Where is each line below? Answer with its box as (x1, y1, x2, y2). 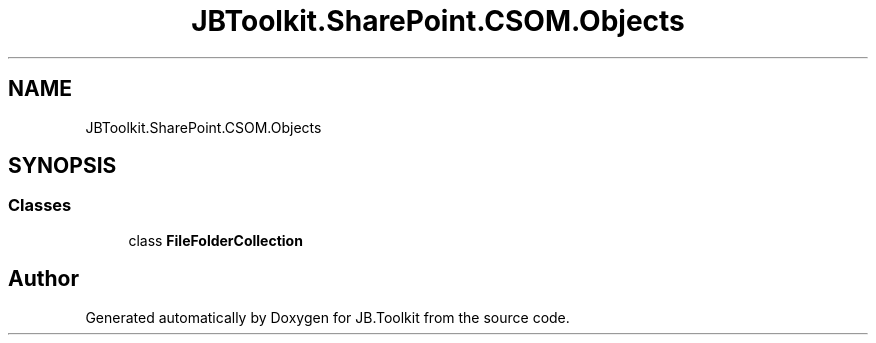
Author (8, 266, 79, 292)
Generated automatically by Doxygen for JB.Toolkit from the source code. (85, 308, 570, 326)
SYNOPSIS (8, 153, 117, 179)
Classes (8, 195, 72, 216)
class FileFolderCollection (128, 231, 303, 249)
